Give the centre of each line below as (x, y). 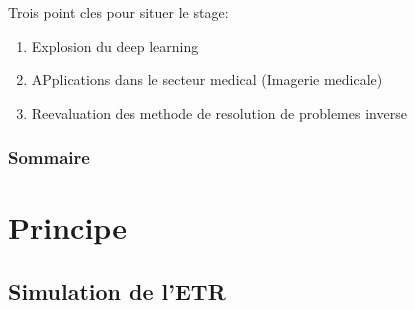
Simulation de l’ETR (117, 290)
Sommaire (49, 157)
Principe (67, 227)
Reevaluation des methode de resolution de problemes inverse (219, 112)
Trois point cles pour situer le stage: (118, 12)
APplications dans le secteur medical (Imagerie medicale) (207, 79)
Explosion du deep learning (115, 45)
